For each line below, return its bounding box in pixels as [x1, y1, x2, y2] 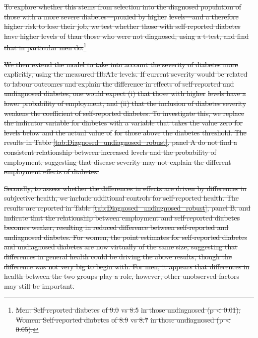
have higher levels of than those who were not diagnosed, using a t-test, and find [4, 30, 249, 41]
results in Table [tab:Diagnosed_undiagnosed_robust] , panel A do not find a [4, 137, 238, 147]
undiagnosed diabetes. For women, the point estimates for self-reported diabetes [4, 231, 248, 242]
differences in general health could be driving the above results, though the [4, 251, 232, 261]
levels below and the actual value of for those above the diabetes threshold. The [4, 127, 247, 137]
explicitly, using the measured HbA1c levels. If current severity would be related [4, 69, 248, 79]
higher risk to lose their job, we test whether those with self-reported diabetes [4, 21, 241, 31]
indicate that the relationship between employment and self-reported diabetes [4, 212, 240, 223]
